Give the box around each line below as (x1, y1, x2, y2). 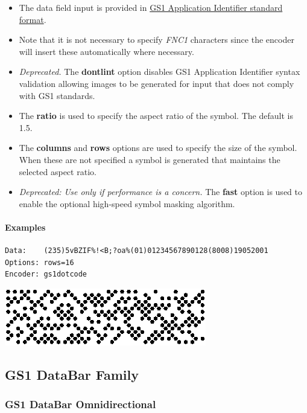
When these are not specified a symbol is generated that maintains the (19, 153, 280, 165)
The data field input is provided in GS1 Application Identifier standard (19, 1, 283, 13)
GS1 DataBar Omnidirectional (5, 397, 156, 412)
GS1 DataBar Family (5, 365, 139, 383)
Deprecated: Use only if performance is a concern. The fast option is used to (19, 185, 302, 198)
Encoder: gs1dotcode (5, 270, 87, 279)
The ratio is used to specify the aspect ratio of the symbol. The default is (19, 109, 293, 122)
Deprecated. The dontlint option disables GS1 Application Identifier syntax (19, 65, 300, 78)
